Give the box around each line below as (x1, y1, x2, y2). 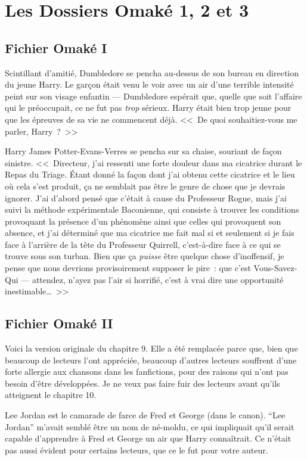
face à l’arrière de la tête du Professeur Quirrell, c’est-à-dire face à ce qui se (5, 238, 281, 250)
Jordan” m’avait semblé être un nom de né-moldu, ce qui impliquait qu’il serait (5, 420, 294, 433)
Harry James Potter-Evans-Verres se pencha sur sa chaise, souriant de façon (5, 145, 282, 157)
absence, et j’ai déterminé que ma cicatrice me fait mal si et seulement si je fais (5, 226, 294, 239)
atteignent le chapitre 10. (5, 388, 97, 401)
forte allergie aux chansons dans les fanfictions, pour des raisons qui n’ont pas (5, 365, 289, 378)
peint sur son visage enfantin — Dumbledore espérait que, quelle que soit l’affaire (5, 89, 302, 102)
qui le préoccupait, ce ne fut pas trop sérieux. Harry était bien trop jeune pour (5, 101, 292, 114)
